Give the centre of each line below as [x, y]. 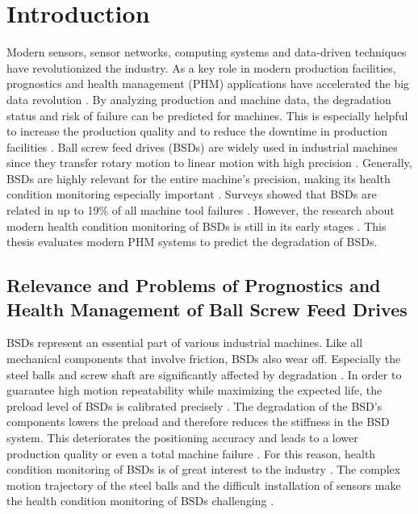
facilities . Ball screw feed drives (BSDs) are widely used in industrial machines [202, 146]
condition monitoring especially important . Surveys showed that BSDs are [192, 194]
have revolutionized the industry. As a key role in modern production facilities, [201, 67]
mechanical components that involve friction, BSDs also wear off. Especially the [204, 359]
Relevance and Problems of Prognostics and [194, 285]
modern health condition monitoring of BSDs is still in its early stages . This [196, 226]
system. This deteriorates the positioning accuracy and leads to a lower [182, 437]
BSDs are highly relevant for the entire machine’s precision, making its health [199, 178]
